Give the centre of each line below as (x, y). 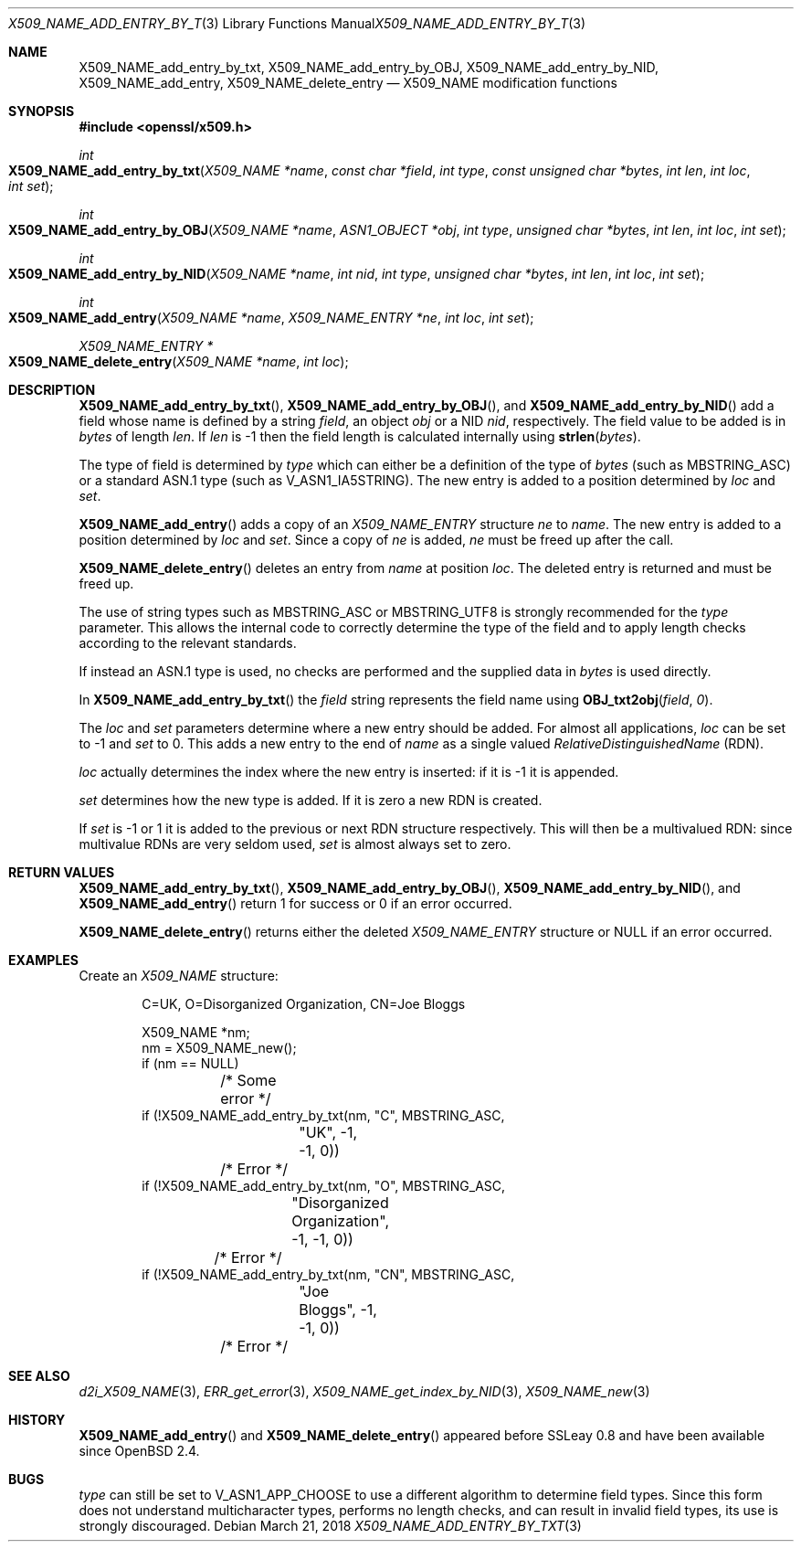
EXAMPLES (43, 960)
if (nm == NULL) (190, 1063)
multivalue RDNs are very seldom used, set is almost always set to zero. (295, 844)
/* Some (248, 1080)
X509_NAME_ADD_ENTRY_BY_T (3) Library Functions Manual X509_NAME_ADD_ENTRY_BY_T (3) (297, 23)
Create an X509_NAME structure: (179, 976)
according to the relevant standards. (188, 643)
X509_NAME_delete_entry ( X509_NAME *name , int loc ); (179, 361)
